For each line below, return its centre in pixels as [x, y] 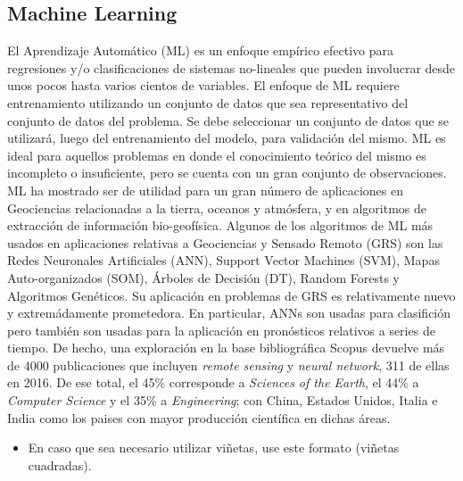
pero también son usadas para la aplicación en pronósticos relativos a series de [221, 330]
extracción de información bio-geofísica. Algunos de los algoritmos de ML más [220, 225]
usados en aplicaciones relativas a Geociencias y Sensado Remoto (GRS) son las [225, 242]
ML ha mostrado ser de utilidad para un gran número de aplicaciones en [205, 190]
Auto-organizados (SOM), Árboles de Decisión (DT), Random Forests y [203, 277]
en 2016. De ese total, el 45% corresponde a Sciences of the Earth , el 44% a [213, 382]
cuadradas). [60, 464]
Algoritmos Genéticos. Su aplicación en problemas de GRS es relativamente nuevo [231, 295]
